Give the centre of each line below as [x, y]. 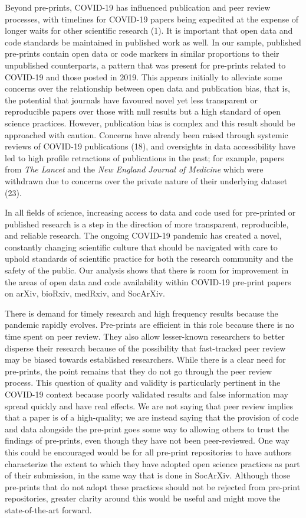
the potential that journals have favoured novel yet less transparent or [131, 100]
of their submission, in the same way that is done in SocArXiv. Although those [147, 475]
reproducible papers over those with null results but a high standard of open [143, 111]
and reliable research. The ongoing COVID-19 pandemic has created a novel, [143, 235]
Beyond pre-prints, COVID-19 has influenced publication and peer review [138, 7]
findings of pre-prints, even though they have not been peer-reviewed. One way [147, 440]
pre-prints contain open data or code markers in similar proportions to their [142, 53]
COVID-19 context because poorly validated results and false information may [147, 394]
